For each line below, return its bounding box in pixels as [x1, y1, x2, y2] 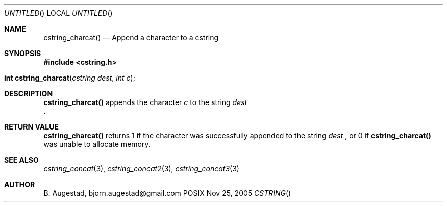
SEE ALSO [4, 156, 39, 164]
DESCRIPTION [4, 89, 53, 98]
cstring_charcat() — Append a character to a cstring [43, 33, 219, 42]
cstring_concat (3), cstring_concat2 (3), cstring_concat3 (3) [43, 164, 239, 173]
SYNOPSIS [4, 49, 41, 58]
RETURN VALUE [4, 122, 59, 131]
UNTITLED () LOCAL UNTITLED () [4, 9, 113, 17]
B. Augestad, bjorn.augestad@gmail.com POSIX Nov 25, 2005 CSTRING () [43, 189, 291, 197]
